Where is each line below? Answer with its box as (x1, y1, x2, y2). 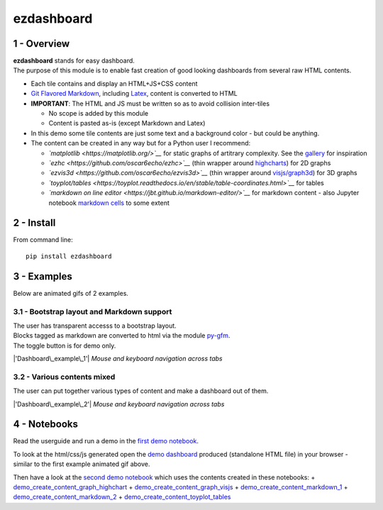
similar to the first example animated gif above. (13, 460, 150, 468)
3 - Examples (13, 270, 72, 282)
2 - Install (13, 217, 56, 229)
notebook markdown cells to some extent (48, 199, 170, 207)
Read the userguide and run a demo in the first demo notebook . (13, 437, 199, 445)
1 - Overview (13, 38, 70, 50)
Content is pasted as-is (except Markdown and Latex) (48, 119, 206, 128)
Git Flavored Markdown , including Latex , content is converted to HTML (30, 89, 238, 98)
